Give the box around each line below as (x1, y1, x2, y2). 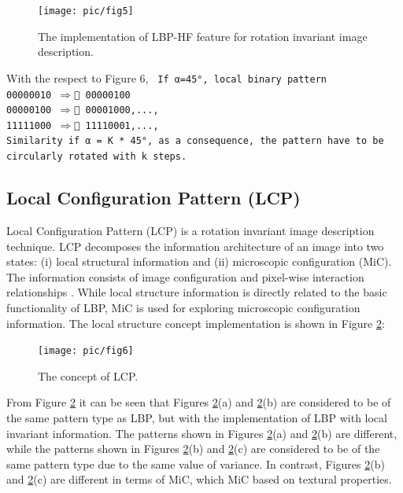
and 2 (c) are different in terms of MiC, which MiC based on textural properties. (6, 471, 392, 487)
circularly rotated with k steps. (6, 151, 187, 163)
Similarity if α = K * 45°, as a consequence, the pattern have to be (6, 135, 384, 147)
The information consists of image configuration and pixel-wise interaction (6, 268, 364, 285)
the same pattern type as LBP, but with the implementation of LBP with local (6, 409, 387, 425)
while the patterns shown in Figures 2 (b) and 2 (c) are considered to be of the (6, 440, 380, 457)
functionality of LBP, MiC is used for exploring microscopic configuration (6, 299, 360, 315)
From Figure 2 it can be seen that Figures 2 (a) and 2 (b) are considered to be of (6, 394, 391, 410)
